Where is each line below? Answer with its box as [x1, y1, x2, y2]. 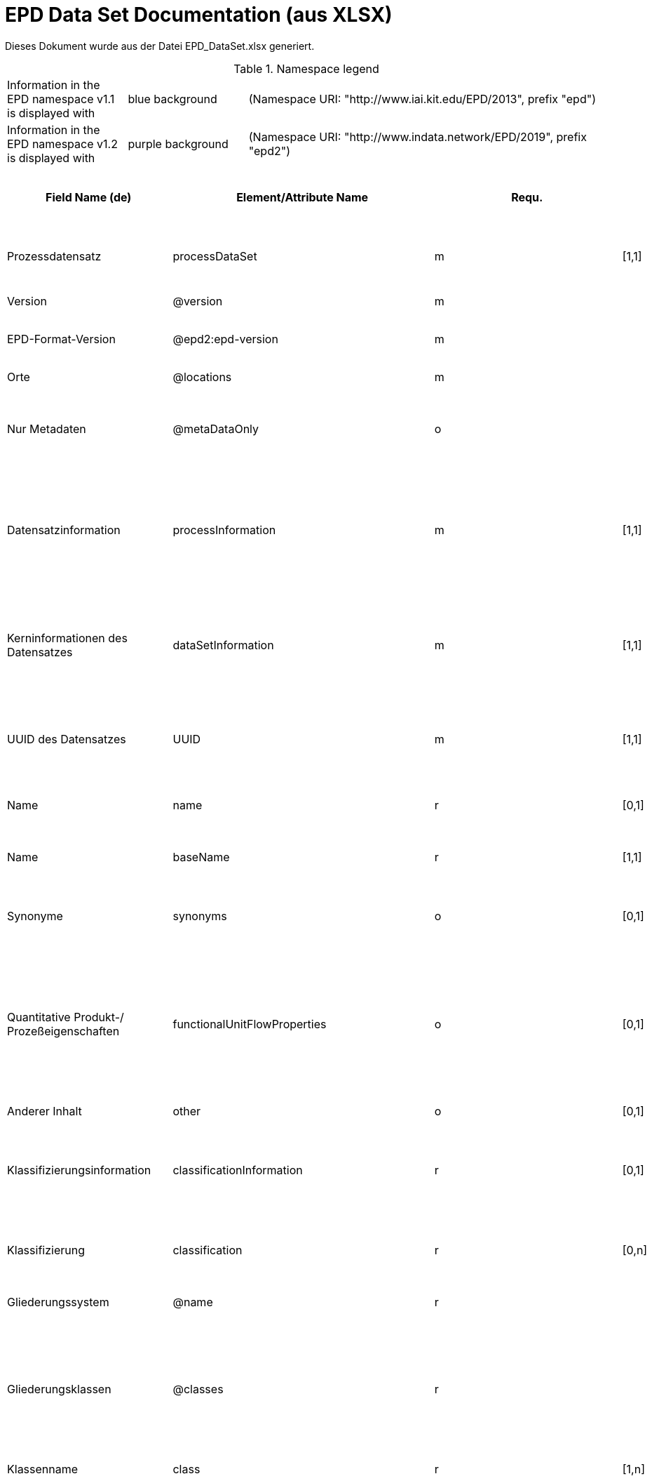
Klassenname [7, 1461, 79, 1476]
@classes [172, 1381, 224, 1396]
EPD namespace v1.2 [7, 136, 118, 151]
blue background [128, 91, 217, 106]
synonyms [172, 908, 227, 923]
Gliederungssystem [7, 1294, 109, 1309]
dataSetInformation [172, 637, 274, 652]
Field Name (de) [46, 190, 132, 204]
